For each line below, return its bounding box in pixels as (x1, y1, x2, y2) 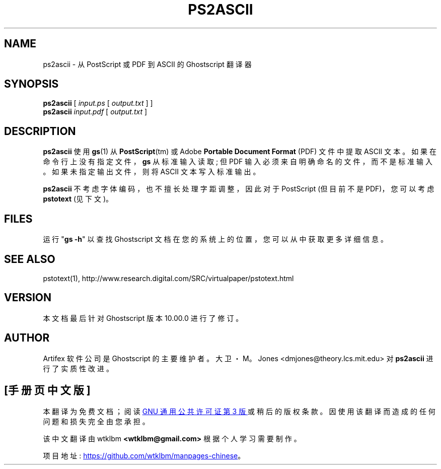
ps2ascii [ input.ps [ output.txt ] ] (43, 99, 153, 108)
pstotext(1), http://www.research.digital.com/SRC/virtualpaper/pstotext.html (43, 274, 294, 283)
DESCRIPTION (4, 124, 76, 138)
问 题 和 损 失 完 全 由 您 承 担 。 (43, 417, 150, 426)
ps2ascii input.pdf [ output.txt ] (43, 107, 148, 116)
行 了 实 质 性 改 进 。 (43, 364, 113, 373)
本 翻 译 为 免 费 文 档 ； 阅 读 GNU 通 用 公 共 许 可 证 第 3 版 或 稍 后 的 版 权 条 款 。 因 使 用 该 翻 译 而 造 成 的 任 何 (43, 407, 435, 416)
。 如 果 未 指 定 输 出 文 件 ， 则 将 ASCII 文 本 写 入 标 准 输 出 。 (43, 167, 260, 176)
